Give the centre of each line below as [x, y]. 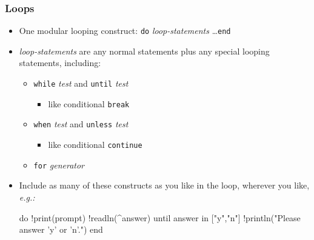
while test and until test [81, 83]
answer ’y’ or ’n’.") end [61, 229]
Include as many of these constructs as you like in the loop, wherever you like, [164, 185]
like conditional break [89, 103]
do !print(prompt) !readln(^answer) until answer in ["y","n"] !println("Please [160, 217]
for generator [59, 165]
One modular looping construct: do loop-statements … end [125, 31]
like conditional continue [95, 145]
